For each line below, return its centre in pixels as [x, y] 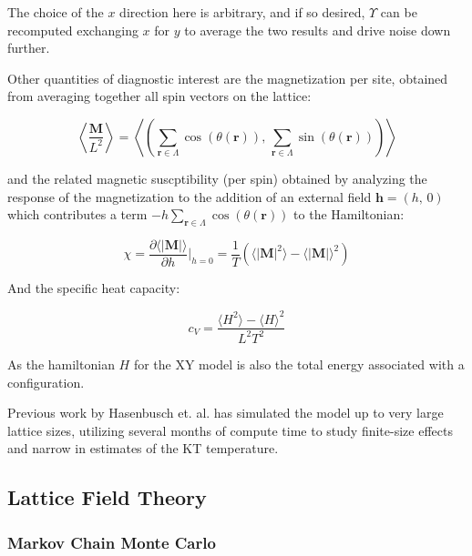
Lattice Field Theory [107, 497]
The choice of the [56, 12]
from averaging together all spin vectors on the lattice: [159, 96]
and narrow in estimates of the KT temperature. [143, 448]
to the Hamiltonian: [349, 214]
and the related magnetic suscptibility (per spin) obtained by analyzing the [217, 178]
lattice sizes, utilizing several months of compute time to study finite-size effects [230, 430]
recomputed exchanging [73, 30]
